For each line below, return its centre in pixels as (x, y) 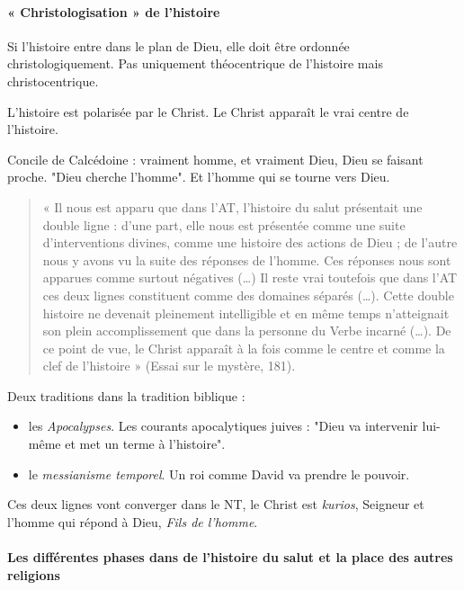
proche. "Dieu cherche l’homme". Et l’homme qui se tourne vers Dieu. (199, 177)
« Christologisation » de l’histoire (114, 11)
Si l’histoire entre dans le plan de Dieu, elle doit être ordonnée (178, 45)
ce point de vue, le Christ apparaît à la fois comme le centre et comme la (244, 348)
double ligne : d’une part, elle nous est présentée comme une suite (224, 224)
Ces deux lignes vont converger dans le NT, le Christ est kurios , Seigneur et (216, 504)
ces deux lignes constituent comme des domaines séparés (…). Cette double (248, 295)
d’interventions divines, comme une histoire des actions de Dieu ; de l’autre (250, 242)
